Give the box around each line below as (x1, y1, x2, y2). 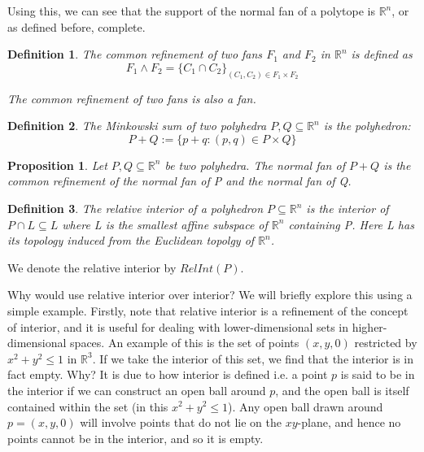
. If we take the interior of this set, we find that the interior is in (92, 350, 413, 367)
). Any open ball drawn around (228, 398, 383, 415)
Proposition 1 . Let (7, 156, 107, 173)
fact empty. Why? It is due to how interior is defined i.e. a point (7, 366, 328, 383)
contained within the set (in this (7, 398, 168, 415)
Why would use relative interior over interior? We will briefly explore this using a (7, 286, 413, 303)
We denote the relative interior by (7, 259, 177, 276)
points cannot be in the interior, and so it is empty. (7, 429, 264, 446)
